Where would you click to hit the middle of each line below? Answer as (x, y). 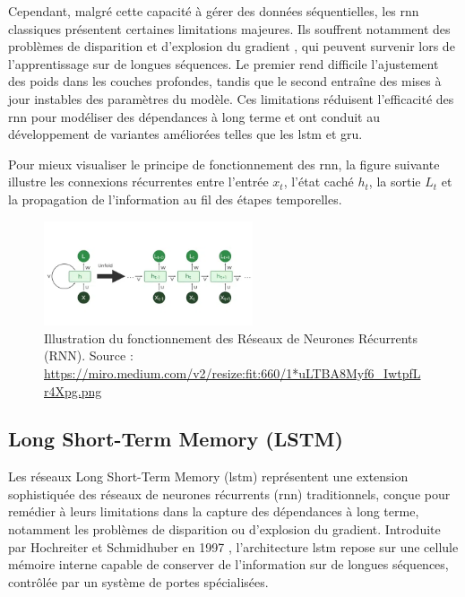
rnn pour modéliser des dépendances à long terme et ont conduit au (194, 116)
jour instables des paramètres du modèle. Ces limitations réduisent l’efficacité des (231, 98)
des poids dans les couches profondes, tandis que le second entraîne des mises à (225, 81)
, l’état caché (319, 182)
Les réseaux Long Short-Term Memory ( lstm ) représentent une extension (208, 476)
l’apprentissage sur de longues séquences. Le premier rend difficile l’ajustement (224, 63)
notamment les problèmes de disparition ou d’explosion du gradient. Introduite (224, 529)
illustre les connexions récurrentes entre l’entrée (138, 182)
